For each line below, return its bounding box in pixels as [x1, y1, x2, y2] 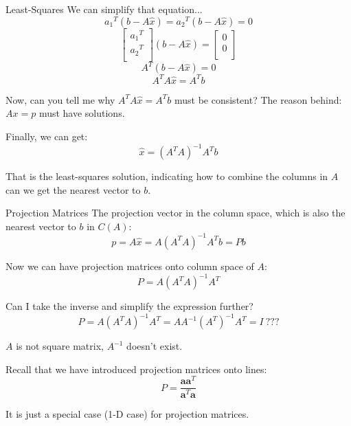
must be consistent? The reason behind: [174, 92, 342, 106]
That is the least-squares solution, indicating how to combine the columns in [5, 169, 328, 183]
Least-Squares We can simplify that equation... [5, 2, 203, 16]
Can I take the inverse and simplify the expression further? [5, 299, 253, 313]
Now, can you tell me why [5, 92, 115, 106]
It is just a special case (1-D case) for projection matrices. [5, 406, 249, 421]
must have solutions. [38, 106, 125, 120]
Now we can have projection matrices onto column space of [5, 258, 254, 273]
